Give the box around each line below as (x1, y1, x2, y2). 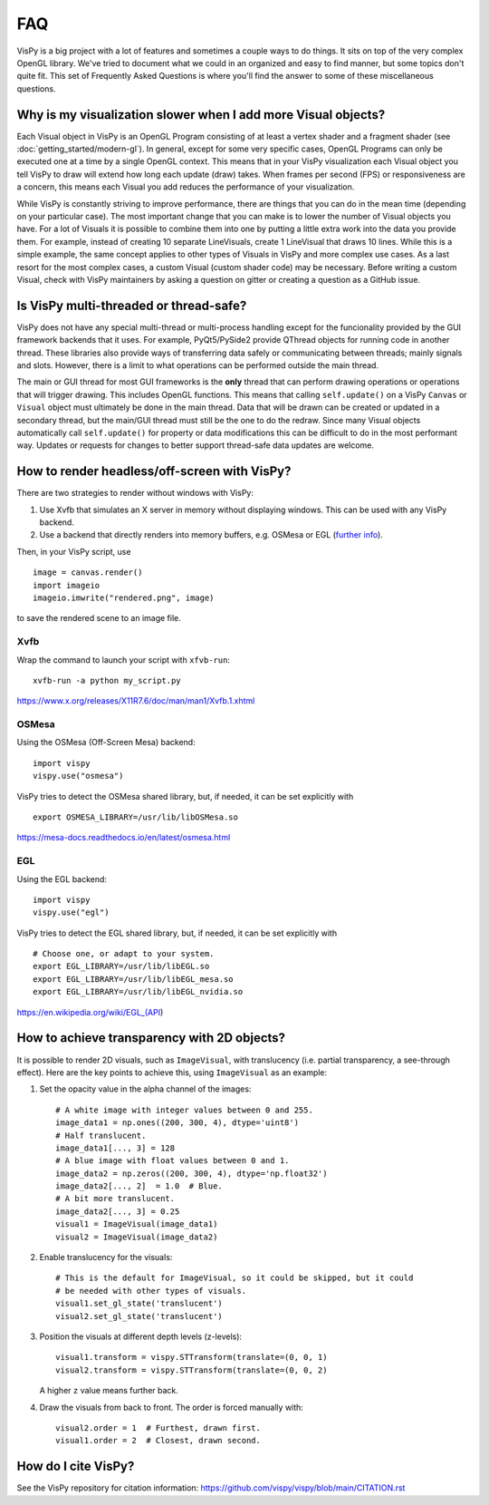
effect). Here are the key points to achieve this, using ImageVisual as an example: (16, 1066, 328, 1078)
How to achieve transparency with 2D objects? (16, 1030, 285, 1046)
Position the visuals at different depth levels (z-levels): (39, 1331, 243, 1342)
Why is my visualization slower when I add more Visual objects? (16, 107, 386, 122)
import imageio (33, 580, 101, 590)
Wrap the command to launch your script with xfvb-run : (16, 654, 231, 665)
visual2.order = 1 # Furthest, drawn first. (55, 1422, 262, 1432)
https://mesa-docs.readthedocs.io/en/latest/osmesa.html (16, 832, 231, 843)
